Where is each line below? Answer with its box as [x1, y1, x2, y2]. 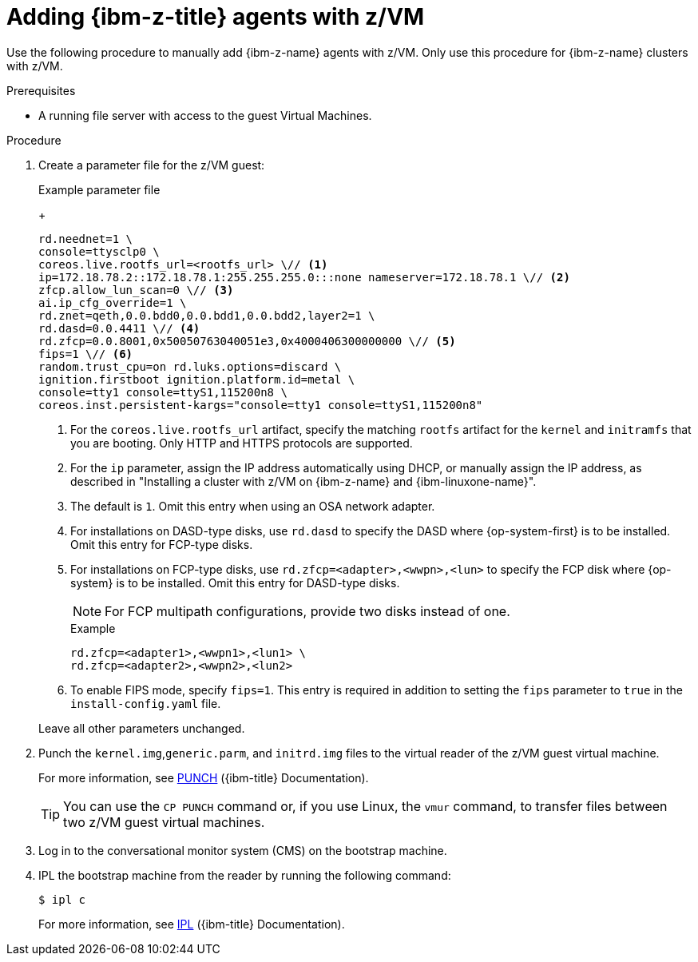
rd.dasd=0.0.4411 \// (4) [38, 321, 200, 335]
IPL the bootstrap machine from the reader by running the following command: [38, 868, 451, 882]
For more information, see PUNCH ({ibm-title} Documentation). [38, 770, 369, 785]
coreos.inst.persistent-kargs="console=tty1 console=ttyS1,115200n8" [38, 398, 483, 411]
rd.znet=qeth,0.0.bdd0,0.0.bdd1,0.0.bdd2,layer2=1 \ [38, 308, 375, 322]
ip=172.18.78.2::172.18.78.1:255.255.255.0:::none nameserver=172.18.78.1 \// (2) [38, 270, 570, 284]
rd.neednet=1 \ [38, 232, 133, 245]
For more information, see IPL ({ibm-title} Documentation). [38, 916, 345, 931]
